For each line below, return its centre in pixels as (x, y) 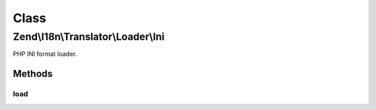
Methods (33, 74)
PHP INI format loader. (45, 54)
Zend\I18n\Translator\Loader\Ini (89, 37)
